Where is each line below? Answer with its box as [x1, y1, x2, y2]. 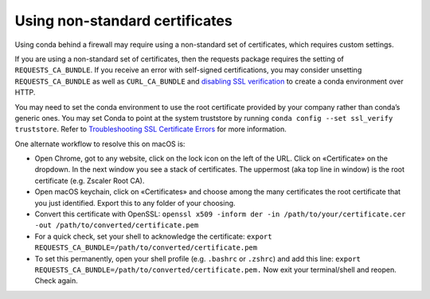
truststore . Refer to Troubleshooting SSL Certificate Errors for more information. [14, 124, 287, 134]
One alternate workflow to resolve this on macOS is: [14, 139, 186, 149]
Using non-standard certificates [14, 12, 233, 29]
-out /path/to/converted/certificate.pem [34, 221, 199, 230]
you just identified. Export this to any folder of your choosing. [34, 198, 236, 208]
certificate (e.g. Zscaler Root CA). [34, 176, 145, 185]
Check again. [34, 276, 79, 285]
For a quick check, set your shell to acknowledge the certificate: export [34, 231, 272, 241]
